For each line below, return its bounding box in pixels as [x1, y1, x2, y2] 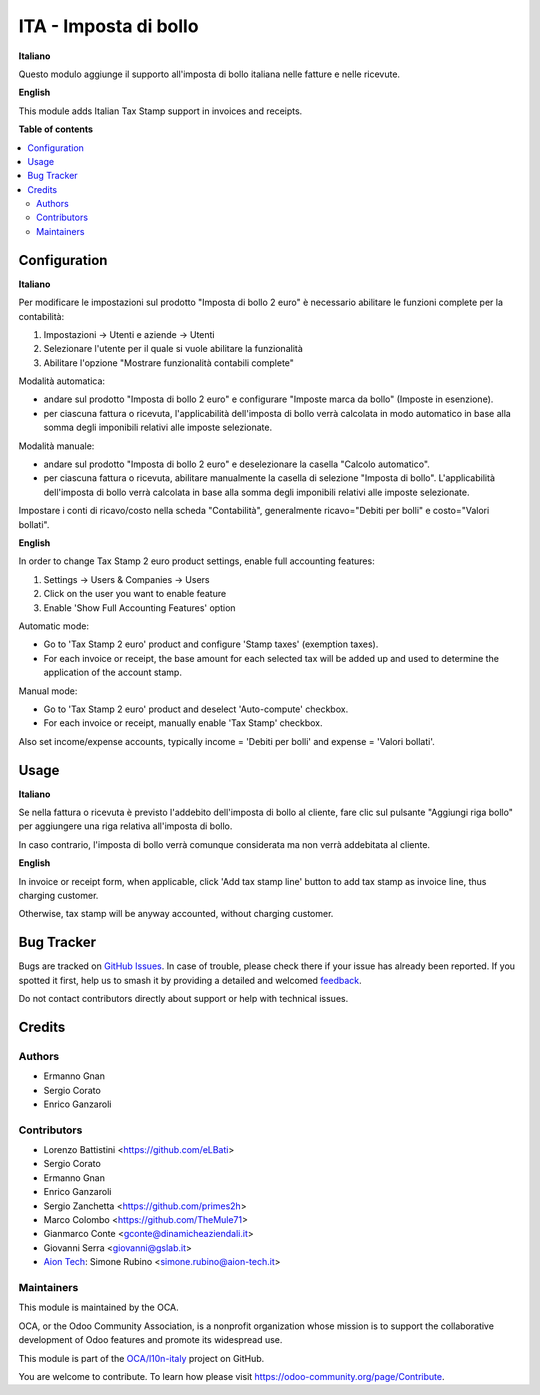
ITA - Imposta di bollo [18, 15, 199, 37]
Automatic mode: [18, 620, 90, 632]
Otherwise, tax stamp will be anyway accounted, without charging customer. [18, 908, 334, 920]
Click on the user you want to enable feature [43, 588, 227, 600]
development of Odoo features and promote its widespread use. [18, 1334, 283, 1346]
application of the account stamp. [43, 666, 182, 679]
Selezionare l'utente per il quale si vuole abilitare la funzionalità [43, 343, 304, 355]
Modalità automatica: [18, 375, 105, 387]
